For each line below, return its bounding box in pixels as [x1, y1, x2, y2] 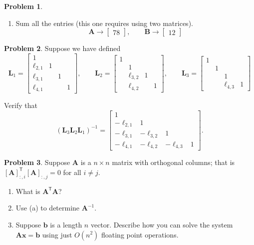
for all [63, 166, 81, 177]
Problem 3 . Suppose [4, 157, 70, 167]
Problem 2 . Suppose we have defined [4, 43, 121, 53]
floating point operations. [101, 229, 179, 239]
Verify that [4, 100, 37, 110]
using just [42, 229, 72, 239]
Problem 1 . [4, 1, 43, 11]
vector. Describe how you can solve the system [90, 219, 233, 229]
